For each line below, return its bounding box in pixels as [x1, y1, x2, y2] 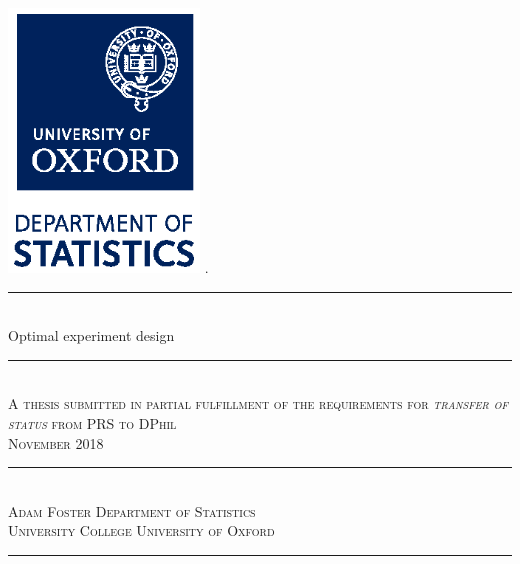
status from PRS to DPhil [8, 413, 177, 434]
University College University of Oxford [8, 520, 275, 541]
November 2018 [8, 432, 104, 453]
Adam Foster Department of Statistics [8, 500, 256, 521]
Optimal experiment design [8, 325, 175, 346]
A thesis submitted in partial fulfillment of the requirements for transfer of [8, 393, 508, 414]
